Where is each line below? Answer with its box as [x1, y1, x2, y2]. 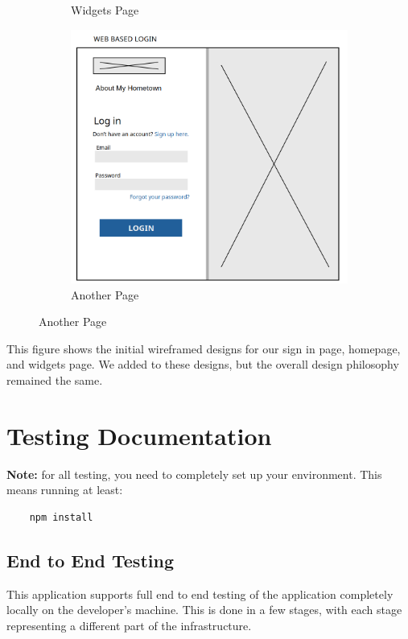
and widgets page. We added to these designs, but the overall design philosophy [6, 356, 399, 373]
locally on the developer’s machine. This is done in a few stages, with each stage [6, 601, 402, 618]
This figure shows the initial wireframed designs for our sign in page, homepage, [6, 340, 401, 357]
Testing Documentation [6, 418, 272, 451]
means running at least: [6, 481, 123, 498]
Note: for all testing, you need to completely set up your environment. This [6, 465, 382, 482]
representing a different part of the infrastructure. [6, 616, 252, 633]
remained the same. [6, 371, 103, 388]
